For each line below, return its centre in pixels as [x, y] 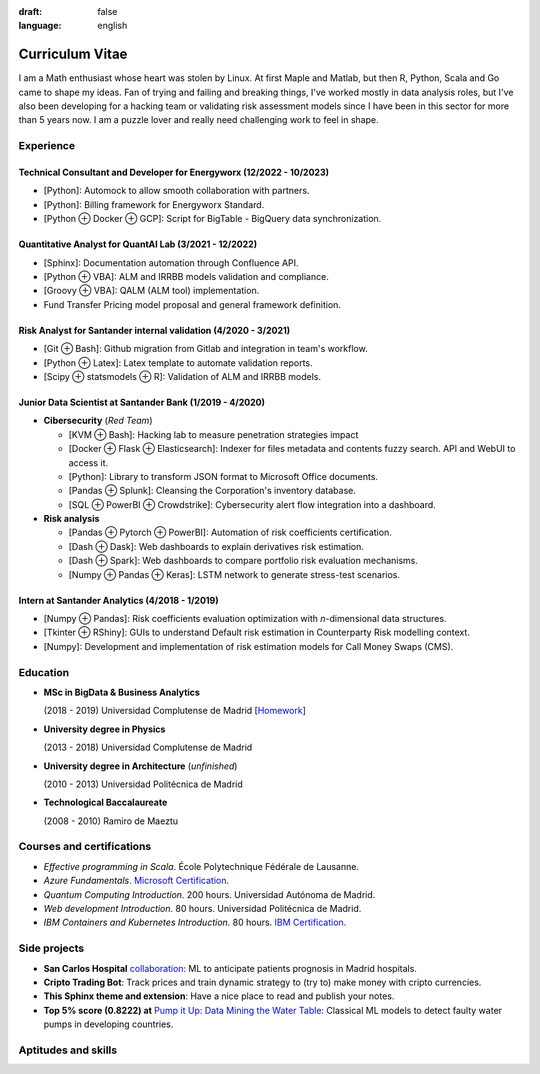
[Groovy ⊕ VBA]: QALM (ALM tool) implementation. [151, 291]
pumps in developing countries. [108, 1024]
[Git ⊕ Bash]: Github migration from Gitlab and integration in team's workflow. [206, 349]
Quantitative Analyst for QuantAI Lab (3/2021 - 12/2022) [138, 244]
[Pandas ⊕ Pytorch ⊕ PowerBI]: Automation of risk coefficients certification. [230, 532]
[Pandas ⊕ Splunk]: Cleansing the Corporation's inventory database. [212, 491]
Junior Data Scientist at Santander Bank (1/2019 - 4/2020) [141, 402]
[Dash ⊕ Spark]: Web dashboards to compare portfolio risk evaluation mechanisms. [243, 561]
